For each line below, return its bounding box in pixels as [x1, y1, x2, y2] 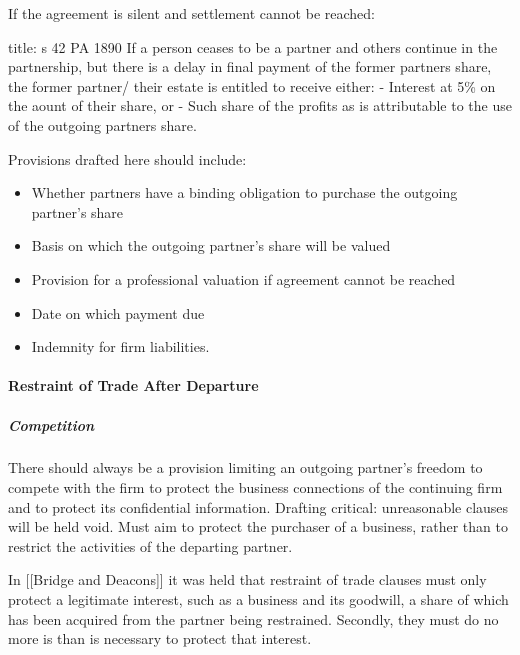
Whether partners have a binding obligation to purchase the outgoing [31, 182, 458, 203]
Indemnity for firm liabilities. [31, 336, 210, 357]
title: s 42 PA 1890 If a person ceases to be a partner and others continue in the [8, 36, 498, 57]
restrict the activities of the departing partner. [8, 535, 293, 556]
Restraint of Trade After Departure [8, 375, 259, 396]
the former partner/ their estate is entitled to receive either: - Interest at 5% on [8, 75, 496, 96]
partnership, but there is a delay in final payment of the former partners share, [8, 56, 492, 77]
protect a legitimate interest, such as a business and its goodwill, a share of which [8, 589, 509, 610]
